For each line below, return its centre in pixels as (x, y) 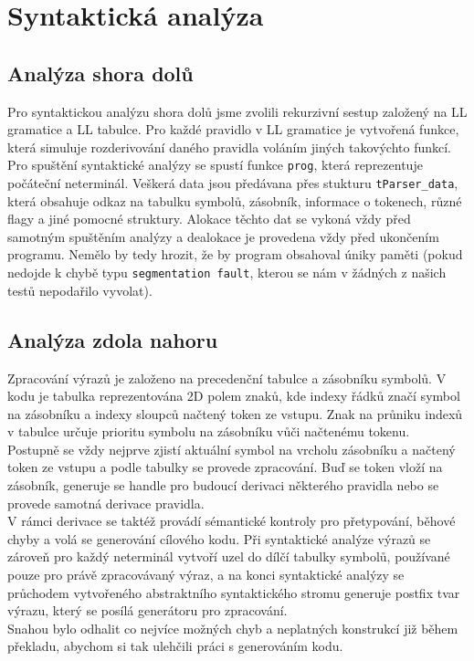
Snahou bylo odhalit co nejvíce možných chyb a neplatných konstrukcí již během (233, 628)
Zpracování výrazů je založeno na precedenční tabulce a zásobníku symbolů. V (227, 378)
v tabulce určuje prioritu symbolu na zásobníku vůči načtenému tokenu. (209, 431)
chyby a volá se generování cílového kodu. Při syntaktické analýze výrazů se (219, 538)
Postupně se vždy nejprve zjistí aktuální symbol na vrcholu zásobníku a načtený (232, 449)
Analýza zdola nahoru (113, 339)
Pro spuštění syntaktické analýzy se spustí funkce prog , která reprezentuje (215, 165)
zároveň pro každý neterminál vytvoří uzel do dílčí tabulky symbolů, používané (229, 556)
